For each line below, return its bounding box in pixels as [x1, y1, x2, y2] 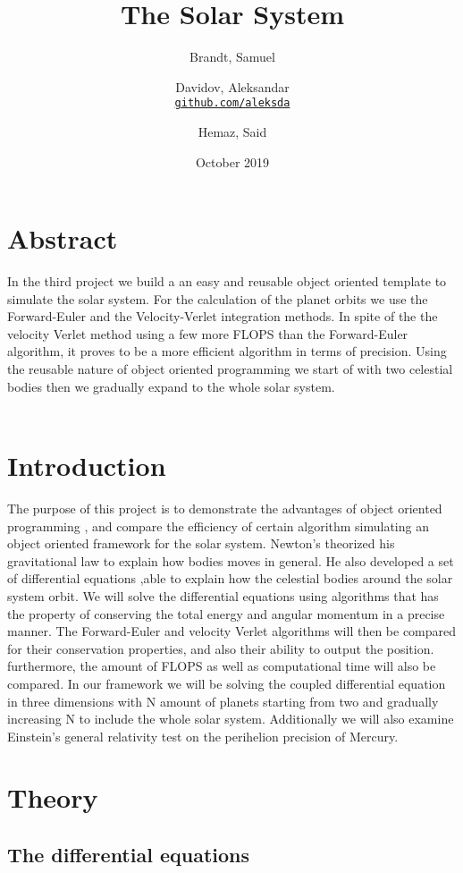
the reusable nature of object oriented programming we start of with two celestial [7, 360, 453, 378]
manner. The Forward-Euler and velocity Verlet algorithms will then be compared [7, 622, 457, 640]
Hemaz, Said [198, 122, 267, 140]
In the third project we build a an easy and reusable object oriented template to [7, 272, 447, 291]
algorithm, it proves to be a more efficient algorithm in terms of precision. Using [7, 342, 447, 360]
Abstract [7, 220, 118, 257]
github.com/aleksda [174, 97, 290, 110]
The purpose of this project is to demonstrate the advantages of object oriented [7, 498, 442, 517]
